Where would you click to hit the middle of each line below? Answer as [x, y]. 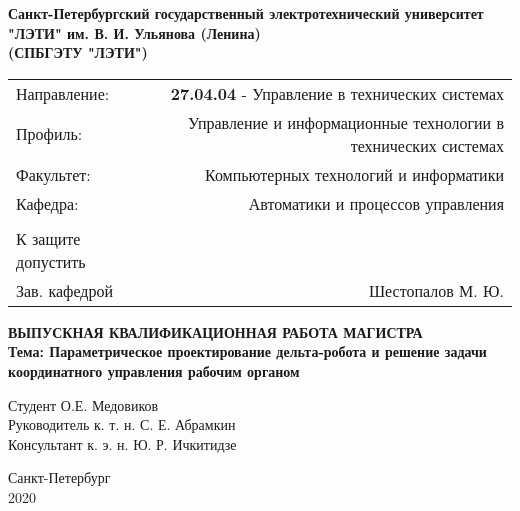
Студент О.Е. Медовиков [83, 404]
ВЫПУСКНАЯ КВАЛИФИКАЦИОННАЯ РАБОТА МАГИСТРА [215, 331]
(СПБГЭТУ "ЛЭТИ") [78, 52]
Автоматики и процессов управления [376, 203]
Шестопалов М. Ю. [436, 290]
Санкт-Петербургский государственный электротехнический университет [246, 13]
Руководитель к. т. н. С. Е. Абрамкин [122, 424]
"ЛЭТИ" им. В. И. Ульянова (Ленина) [134, 32]
